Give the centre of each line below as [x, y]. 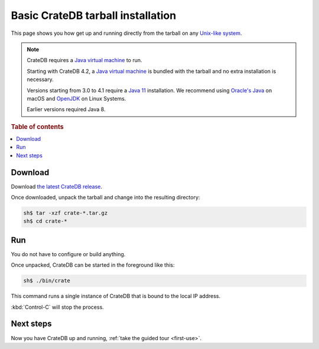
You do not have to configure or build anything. [68, 254]
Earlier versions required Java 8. [66, 109]
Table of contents [38, 127]
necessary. [40, 79]
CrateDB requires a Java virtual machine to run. [84, 60]
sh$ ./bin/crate [47, 281]
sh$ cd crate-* [45, 221]
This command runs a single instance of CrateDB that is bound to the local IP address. [116, 296]
